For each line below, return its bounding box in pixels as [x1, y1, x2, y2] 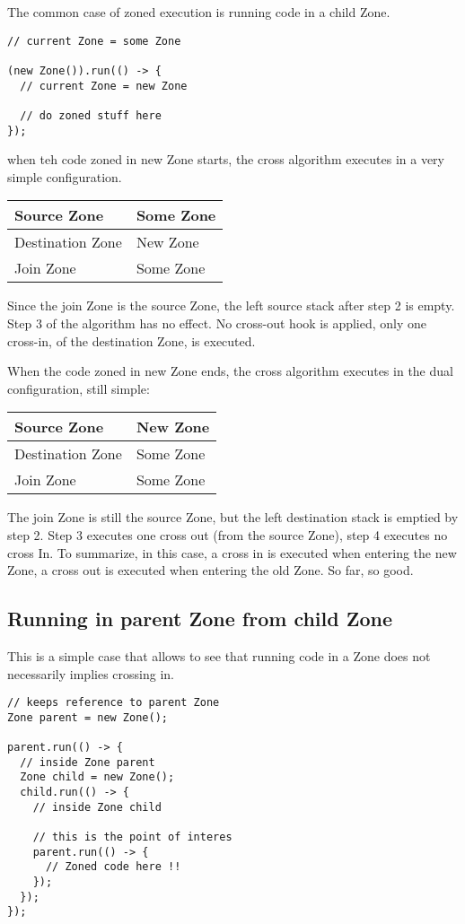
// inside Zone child [32, 800, 162, 814]
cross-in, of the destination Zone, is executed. [7, 331, 256, 350]
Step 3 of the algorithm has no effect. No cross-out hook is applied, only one [7, 313, 427, 332]
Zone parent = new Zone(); [7, 710, 168, 724]
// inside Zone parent [20, 755, 155, 769]
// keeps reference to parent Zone [7, 696, 220, 710]
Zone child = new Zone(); [20, 771, 175, 784]
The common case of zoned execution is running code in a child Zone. [7, 3, 390, 21]
